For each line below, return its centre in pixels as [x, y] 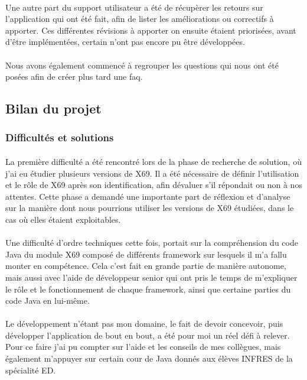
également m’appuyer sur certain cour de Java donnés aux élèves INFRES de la [149, 358]
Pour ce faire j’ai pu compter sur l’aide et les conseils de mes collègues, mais [143, 347]
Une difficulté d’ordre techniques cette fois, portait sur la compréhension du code [152, 243]
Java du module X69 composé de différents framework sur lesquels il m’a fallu [146, 254]
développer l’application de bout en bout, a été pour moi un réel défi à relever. [148, 335]
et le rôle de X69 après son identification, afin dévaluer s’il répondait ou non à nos [154, 185]
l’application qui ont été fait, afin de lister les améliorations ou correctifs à [140, 19]
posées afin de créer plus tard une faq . [74, 77]
